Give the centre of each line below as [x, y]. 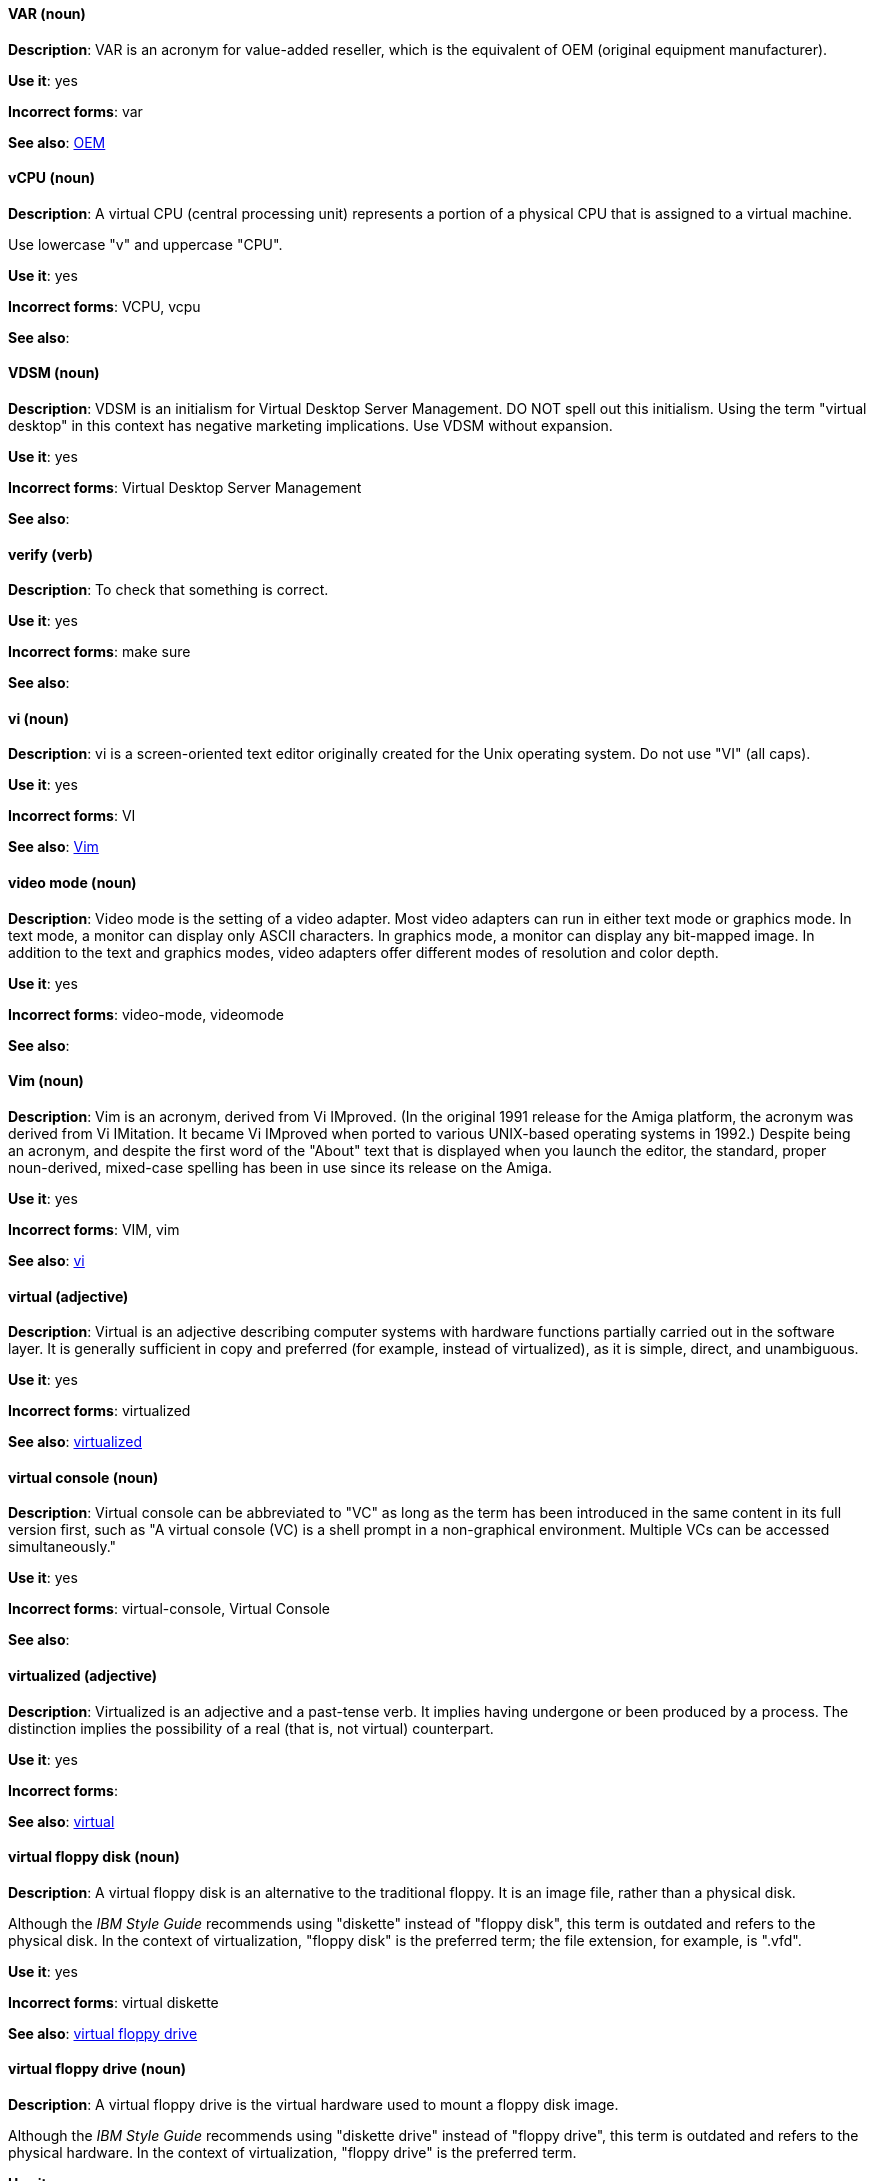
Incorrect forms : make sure [99, 652]
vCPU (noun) [51, 178]
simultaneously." [62, 1547]
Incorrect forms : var [75, 111]
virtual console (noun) [83, 1477]
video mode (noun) [72, 883]
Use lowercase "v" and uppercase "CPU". [145, 244]
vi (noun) [39, 718]
